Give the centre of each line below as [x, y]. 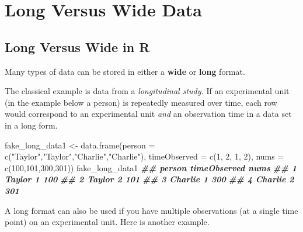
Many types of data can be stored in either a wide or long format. [125, 71]
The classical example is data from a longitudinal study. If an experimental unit [147, 91]
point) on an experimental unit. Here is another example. [107, 222]
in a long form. [31, 125]
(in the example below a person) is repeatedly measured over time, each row [141, 102]
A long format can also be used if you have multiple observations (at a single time [151, 210]
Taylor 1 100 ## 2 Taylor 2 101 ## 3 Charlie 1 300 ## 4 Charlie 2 [149, 179]
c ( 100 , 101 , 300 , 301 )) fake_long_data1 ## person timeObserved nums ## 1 [151, 167]
